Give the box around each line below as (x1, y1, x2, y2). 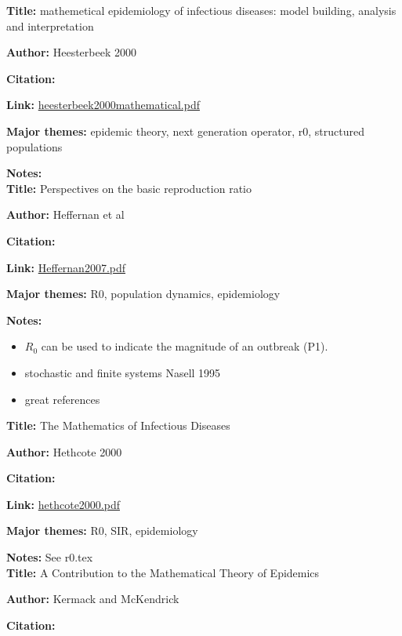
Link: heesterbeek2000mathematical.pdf (6, 96, 200, 113)
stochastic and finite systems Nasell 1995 (24, 364, 221, 380)
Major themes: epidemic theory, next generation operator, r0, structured (6, 122, 364, 139)
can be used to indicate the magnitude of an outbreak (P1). (41, 338, 328, 354)
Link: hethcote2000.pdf (6, 496, 120, 512)
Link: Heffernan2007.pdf (6, 259, 126, 275)
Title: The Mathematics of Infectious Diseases (6, 417, 230, 434)
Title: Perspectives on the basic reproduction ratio (6, 180, 252, 196)
